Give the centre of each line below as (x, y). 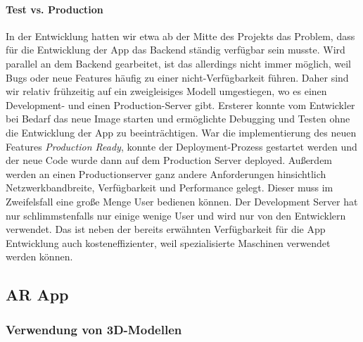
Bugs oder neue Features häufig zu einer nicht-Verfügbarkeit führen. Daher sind (177, 77)
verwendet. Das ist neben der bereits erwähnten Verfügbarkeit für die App (166, 229)
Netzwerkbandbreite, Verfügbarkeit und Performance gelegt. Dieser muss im (170, 188)
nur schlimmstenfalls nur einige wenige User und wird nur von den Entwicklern (176, 215)
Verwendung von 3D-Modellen (94, 329)
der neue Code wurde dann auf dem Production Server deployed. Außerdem (169, 160)
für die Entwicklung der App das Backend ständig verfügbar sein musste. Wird (176, 50)
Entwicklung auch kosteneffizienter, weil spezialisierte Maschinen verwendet (168, 242)
